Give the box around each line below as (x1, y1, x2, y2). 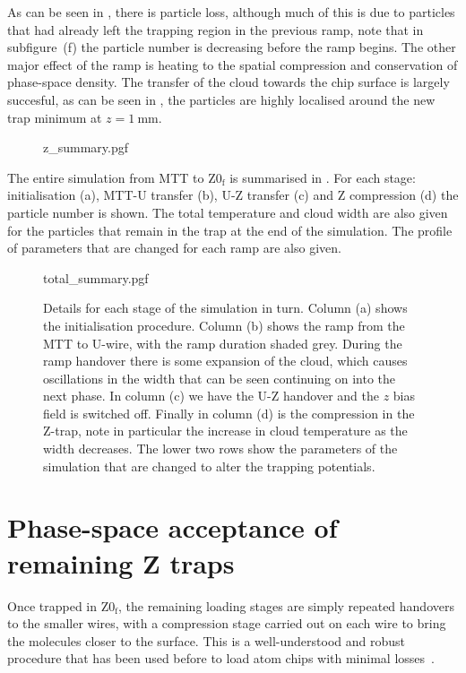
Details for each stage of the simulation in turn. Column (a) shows (43, 298, 408, 317)
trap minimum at (7, 108, 102, 126)
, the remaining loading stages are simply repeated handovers (118, 596, 454, 615)
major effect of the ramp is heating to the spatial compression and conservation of (7, 55, 458, 73)
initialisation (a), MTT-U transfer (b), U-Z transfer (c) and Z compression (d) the (7, 186, 459, 204)
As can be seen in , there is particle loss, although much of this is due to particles (7, 3, 455, 21)
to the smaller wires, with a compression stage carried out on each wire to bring (7, 614, 446, 633)
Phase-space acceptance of (7, 509, 338, 546)
